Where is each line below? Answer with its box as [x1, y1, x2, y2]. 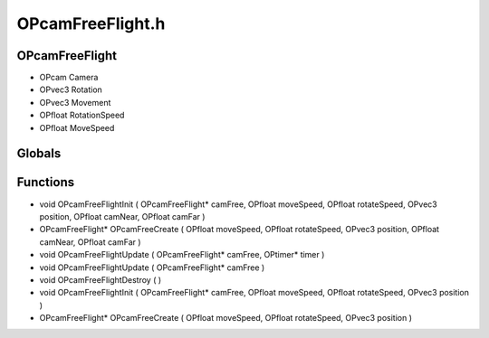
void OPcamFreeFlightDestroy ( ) [39, 274, 162, 285]
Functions [16, 174, 75, 190]
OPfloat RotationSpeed [39, 109, 125, 121]
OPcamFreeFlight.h [16, 14, 166, 33]
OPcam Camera [39, 72, 99, 83]
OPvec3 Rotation [39, 84, 103, 95]
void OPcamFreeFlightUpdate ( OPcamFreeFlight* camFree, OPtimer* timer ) [39, 249, 325, 260]
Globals [16, 146, 62, 162]
